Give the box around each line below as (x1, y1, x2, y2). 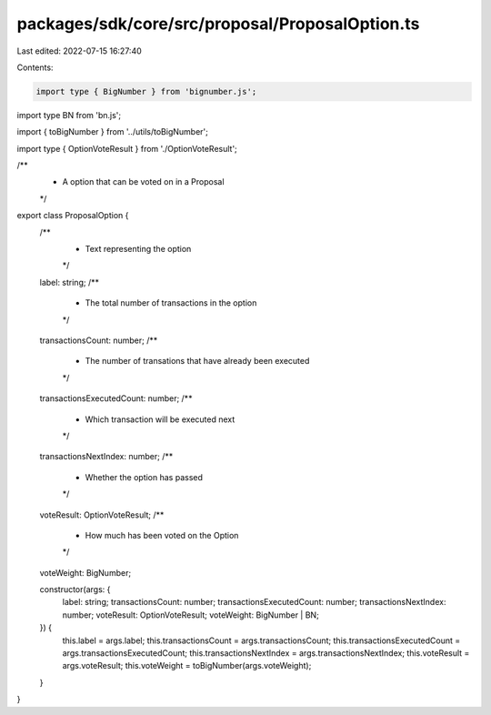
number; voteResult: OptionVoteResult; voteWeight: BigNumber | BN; (62, 609, 320, 620)
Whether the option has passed (85, 471, 204, 482)
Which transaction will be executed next (85, 414, 235, 425)
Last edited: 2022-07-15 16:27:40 (16, 45, 143, 56)
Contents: (16, 62, 54, 73)
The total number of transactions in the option (85, 297, 257, 308)
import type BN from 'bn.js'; (16, 109, 122, 120)
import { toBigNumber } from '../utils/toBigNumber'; (16, 126, 208, 137)
